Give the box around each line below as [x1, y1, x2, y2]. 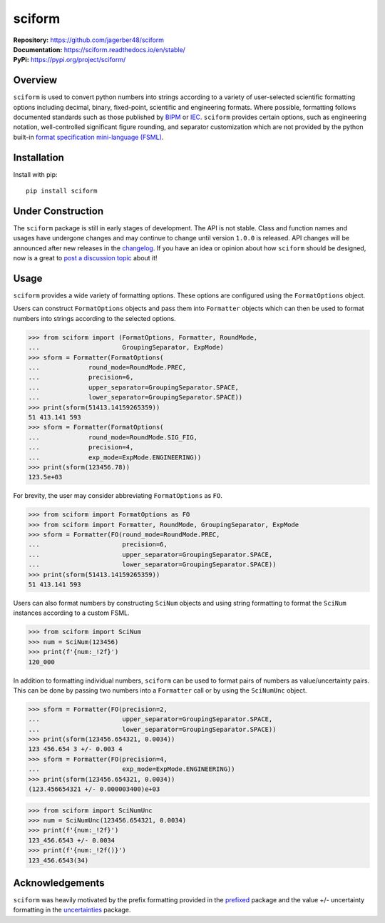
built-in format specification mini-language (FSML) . [13, 133, 164, 141]
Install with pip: [13, 170, 58, 178]
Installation [13, 151, 64, 163]
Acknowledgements [13, 877, 105, 889]
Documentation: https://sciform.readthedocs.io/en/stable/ [13, 45, 185, 53]
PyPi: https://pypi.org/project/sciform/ [13, 56, 126, 64]
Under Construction [13, 205, 103, 217]
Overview [13, 74, 58, 86]
